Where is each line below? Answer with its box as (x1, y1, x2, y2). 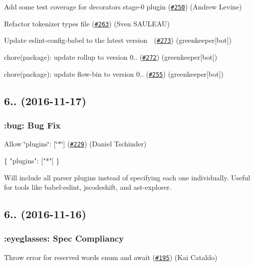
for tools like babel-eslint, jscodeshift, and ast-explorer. (4, 182, 172, 192)
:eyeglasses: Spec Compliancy (4, 232, 124, 245)
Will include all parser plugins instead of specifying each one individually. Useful (4, 172, 251, 182)
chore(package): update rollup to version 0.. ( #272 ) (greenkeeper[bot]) (4, 51, 218, 62)
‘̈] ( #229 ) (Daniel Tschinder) (61, 138, 147, 149)
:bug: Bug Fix (4, 119, 61, 131)
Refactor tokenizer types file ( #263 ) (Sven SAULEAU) (4, 18, 170, 28)
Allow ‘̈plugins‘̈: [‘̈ (4, 138, 58, 149)
